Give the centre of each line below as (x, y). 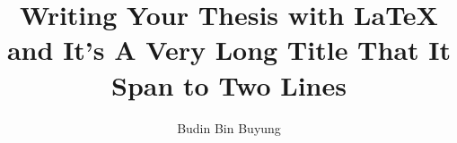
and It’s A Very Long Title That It (229, 50)
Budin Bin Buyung (229, 127)
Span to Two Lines (229, 84)
